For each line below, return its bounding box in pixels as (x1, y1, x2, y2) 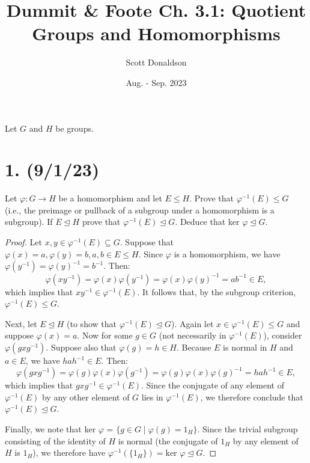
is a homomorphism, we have (174, 247, 281, 260)
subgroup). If (5, 215, 53, 228)
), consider (263, 329, 302, 342)
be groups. (55, 121, 94, 134)
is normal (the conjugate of (118, 434, 218, 447)
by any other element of (41, 390, 130, 403)
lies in (141, 390, 163, 403)
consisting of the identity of (5, 434, 106, 447)
